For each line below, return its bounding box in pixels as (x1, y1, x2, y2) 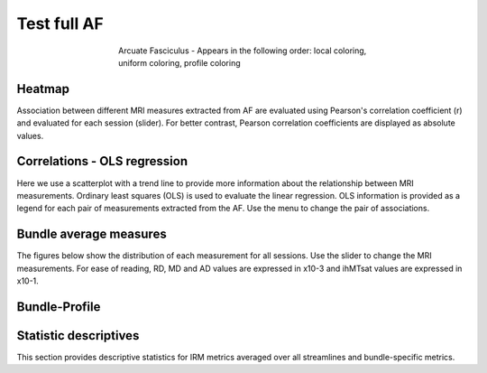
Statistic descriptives (16, 328, 140, 343)
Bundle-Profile (16, 299, 101, 314)
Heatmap (16, 81, 69, 97)
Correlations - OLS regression (16, 154, 188, 169)
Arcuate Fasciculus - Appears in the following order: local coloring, (118, 45, 367, 56)
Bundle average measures (16, 227, 167, 242)
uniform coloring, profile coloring (118, 57, 241, 68)
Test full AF (16, 14, 104, 33)
